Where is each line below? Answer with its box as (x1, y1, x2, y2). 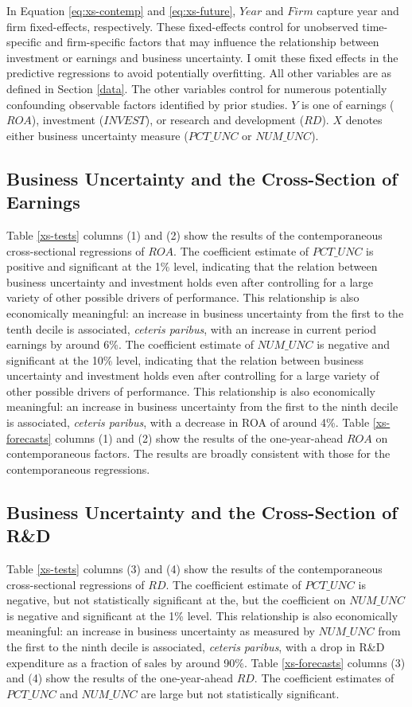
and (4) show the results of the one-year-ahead (6, 670, 233, 686)
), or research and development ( (145, 111, 305, 128)
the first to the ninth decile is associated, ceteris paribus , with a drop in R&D (6, 639, 385, 654)
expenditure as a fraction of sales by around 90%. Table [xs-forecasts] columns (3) (6, 654, 406, 670)
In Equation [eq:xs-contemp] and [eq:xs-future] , (6, 2, 236, 18)
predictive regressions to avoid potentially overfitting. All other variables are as (6, 64, 392, 81)
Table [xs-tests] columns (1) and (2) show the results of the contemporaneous (6, 226, 383, 243)
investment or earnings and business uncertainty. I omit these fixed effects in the (6, 49, 398, 65)
